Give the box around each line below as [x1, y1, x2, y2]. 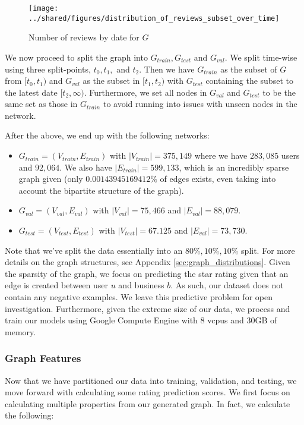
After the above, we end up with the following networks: [5, 129, 210, 141]
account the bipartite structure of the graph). [18, 184, 184, 196]
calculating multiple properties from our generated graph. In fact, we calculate [5, 397, 290, 410]
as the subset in [83, 74, 140, 87]
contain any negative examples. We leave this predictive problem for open [5, 291, 273, 303]
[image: [28, 4, 59, 12]
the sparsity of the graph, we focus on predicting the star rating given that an [5, 267, 289, 279]
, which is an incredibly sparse [179, 160, 289, 173]
